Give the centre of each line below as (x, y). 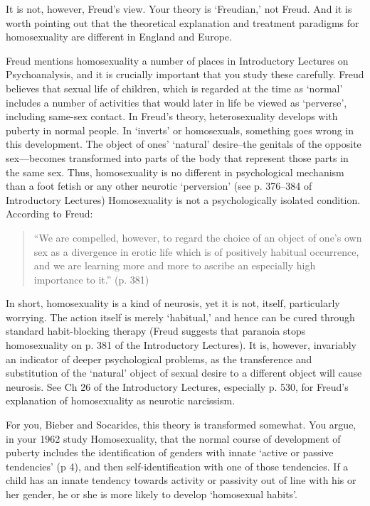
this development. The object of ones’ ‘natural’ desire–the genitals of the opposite (184, 144)
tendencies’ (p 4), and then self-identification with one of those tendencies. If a (177, 466)
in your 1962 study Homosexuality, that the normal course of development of (173, 438)
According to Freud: (49, 214)
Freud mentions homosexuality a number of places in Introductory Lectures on (177, 60)
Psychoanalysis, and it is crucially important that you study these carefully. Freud (185, 74)
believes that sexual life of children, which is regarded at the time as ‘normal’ (174, 88)
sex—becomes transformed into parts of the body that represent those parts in (177, 157)
